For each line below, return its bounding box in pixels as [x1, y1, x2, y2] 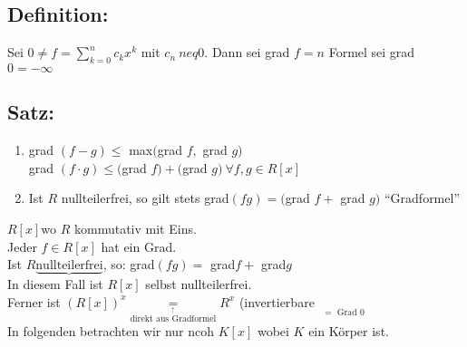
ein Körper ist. [308, 321, 389, 340]
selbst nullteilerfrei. [145, 275, 252, 294]
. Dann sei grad [204, 43, 290, 62]
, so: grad [102, 255, 155, 274]
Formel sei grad [328, 43, 415, 62]
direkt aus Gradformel [130, 314, 217, 324]
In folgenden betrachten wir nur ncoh [7, 321, 215, 340]
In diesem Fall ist [7, 275, 103, 294]
